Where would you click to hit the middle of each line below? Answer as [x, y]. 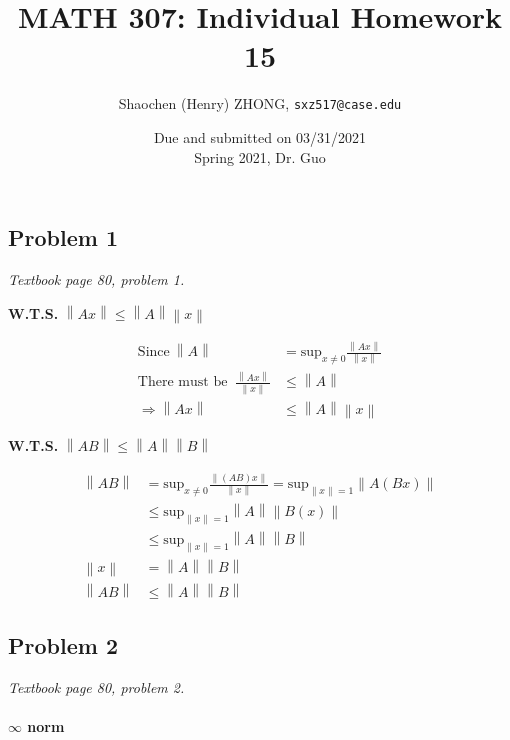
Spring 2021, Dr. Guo [260, 156]
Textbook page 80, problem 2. [96, 686]
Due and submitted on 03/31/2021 [260, 136]
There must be [182, 382]
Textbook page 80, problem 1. [96, 278]
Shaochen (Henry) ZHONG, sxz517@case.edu [260, 103]
